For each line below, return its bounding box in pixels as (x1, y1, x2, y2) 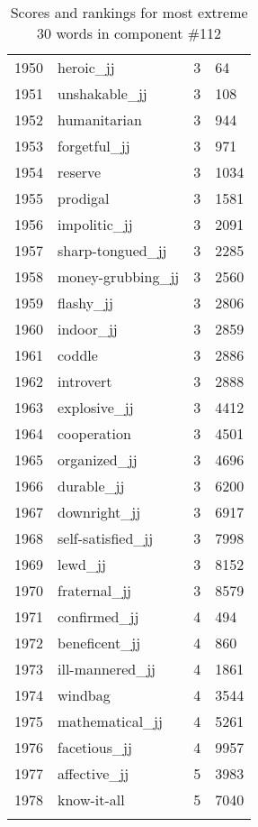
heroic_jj (58, 57, 115, 78)
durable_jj (58, 475, 125, 496)
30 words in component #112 (37, 23, 222, 43)
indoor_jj (58, 318, 118, 339)
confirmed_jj (58, 606, 139, 627)
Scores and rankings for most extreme (10, 2, 248, 23)
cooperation (58, 423, 131, 444)
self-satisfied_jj (58, 528, 154, 548)
